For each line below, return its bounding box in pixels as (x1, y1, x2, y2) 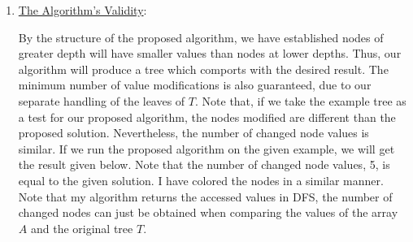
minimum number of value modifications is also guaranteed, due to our (18, 76, 372, 93)
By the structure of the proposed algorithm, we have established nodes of (18, 28, 384, 45)
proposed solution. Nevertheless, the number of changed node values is (18, 124, 369, 141)
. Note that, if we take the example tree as (195, 92, 406, 109)
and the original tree (30, 219, 133, 236)
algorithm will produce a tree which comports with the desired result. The (18, 60, 389, 77)
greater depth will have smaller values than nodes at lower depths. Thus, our (18, 45, 402, 62)
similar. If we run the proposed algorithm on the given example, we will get (18, 140, 395, 157)
